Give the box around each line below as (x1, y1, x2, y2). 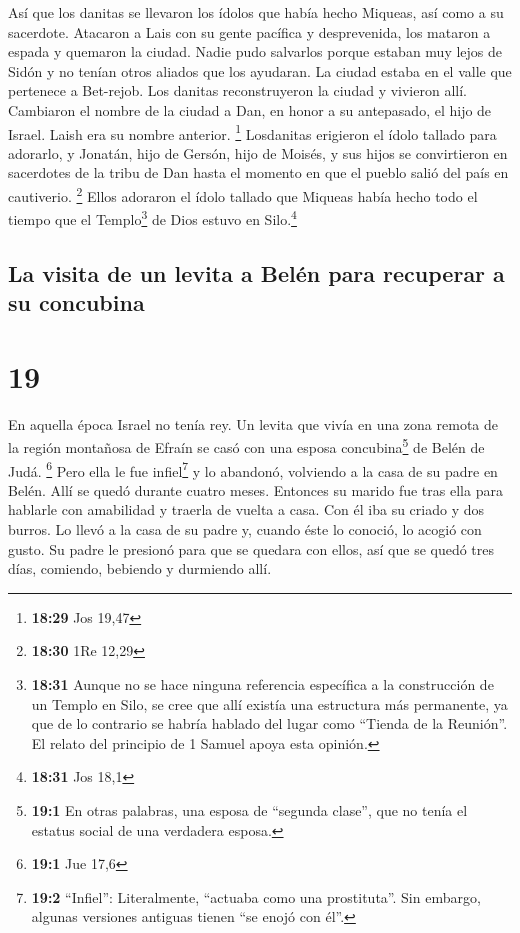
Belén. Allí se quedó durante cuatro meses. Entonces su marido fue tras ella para (8, 479, 503, 500)
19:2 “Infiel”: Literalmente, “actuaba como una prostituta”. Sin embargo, (31, 886, 481, 907)
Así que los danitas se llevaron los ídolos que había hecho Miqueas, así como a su (8, 2, 504, 22)
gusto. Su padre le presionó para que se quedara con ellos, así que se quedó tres (8, 538, 495, 559)
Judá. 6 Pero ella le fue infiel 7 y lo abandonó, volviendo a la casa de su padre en (8, 457, 498, 481)
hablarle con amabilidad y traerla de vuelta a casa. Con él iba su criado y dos (8, 499, 484, 520)
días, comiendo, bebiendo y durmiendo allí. (8, 558, 272, 579)
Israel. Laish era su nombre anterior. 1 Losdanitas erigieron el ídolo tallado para (8, 120, 497, 144)
